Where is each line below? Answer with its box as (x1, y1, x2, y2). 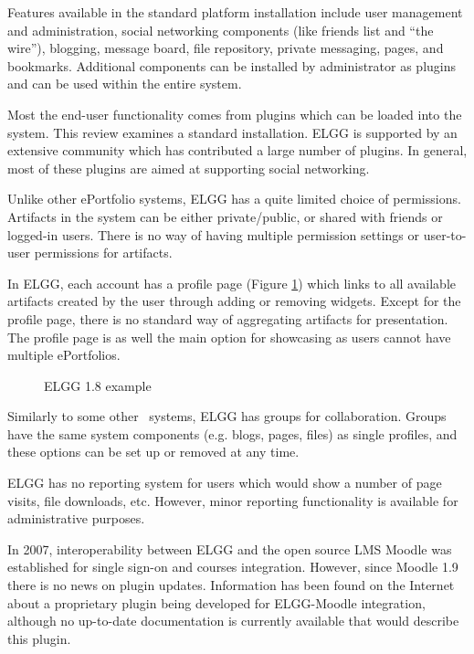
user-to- (423, 225, 467, 244)
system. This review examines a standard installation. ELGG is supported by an (7, 122, 458, 142)
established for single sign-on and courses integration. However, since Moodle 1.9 (7, 557, 458, 576)
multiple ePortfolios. (7, 345, 121, 364)
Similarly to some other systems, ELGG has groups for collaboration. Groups (7, 406, 447, 426)
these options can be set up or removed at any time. (7, 442, 300, 461)
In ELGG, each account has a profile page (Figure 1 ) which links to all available (7, 273, 457, 292)
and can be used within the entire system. (7, 74, 242, 93)
